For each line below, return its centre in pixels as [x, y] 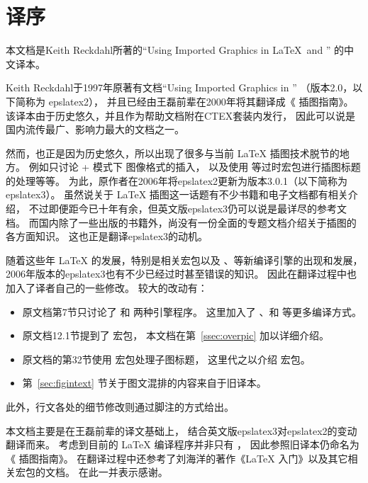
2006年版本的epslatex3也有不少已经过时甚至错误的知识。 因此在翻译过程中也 [182, 274]
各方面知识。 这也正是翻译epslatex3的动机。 [107, 236]
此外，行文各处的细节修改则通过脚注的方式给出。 [120, 407]
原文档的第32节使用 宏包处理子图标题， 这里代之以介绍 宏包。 [166, 359]
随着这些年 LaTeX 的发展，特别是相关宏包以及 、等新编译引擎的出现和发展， [184, 260]
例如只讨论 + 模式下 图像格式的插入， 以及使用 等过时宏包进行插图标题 [195, 167]
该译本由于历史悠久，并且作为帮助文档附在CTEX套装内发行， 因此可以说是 [180, 115]
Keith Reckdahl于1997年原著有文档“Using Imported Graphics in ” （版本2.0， [179, 87]
